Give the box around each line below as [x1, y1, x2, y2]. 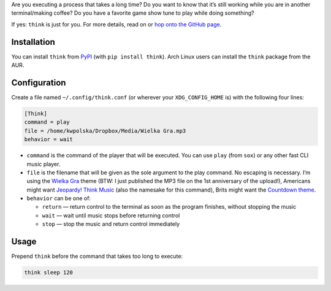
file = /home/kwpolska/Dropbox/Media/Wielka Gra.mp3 [24, 127, 186, 134]
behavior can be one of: [26, 195, 91, 202]
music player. [26, 160, 61, 168]
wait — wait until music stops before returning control [42, 212, 180, 219]
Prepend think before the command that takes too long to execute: [11, 252, 183, 260]
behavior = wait [24, 136, 74, 143]
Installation [11, 37, 55, 47]
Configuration [11, 77, 66, 88]
